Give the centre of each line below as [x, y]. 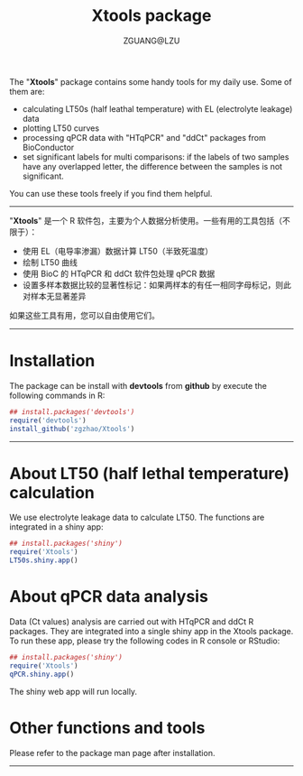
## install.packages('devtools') [72, 411]
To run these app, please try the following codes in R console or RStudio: [145, 641]
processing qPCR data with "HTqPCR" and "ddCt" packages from [144, 137]
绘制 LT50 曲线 [50, 262]
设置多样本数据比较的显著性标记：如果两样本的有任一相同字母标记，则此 [156, 284]
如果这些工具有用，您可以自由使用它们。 [84, 315]
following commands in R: [57, 395]
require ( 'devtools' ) [48, 420]
